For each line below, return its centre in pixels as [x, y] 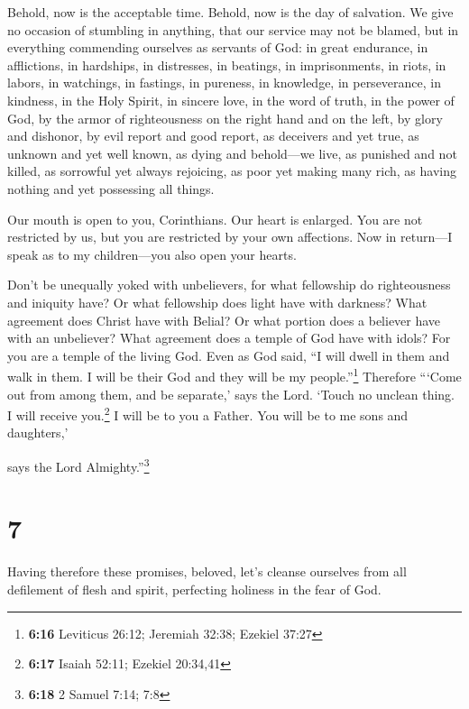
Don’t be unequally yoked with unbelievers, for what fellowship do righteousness [229, 285]
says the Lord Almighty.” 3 [78, 465]
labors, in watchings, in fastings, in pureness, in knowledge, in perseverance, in [224, 83]
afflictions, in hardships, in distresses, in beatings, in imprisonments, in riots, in [227, 64]
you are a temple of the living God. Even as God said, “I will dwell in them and [229, 355]
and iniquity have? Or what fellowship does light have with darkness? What [217, 302]
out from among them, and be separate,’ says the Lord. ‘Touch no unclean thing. [231, 394]
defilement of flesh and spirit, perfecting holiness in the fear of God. [194, 589]
